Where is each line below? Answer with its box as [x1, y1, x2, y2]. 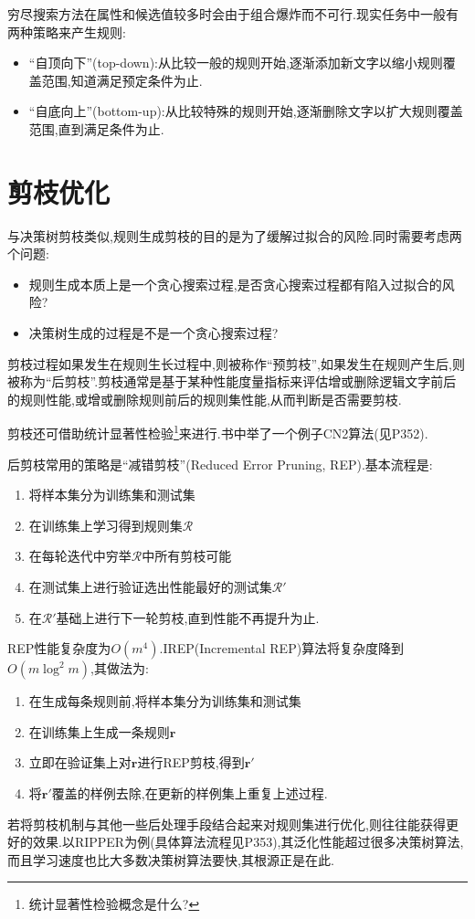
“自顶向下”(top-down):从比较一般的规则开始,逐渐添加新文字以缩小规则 [28, 53, 443, 72]
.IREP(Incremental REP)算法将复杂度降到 [159, 639, 405, 658]
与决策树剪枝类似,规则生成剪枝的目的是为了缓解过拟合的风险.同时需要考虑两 [7, 226, 462, 245]
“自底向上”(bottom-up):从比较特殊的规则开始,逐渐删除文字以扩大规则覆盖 [28, 101, 463, 121]
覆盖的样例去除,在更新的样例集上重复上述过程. [51, 784, 328, 803]
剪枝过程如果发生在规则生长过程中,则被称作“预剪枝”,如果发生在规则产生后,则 [7, 354, 465, 373]
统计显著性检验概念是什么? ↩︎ [28, 894, 200, 914]
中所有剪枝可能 [142, 546, 232, 565]
